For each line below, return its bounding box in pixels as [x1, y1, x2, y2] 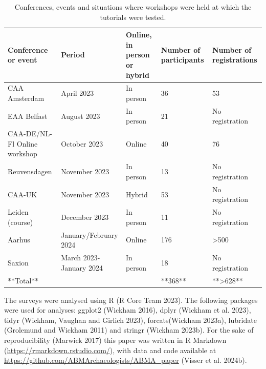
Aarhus [8, 234, 30, 245]
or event [8, 54, 37, 65]
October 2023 [61, 138, 103, 149]
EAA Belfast [8, 110, 48, 121]
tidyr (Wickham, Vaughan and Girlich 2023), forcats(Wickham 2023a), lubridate [4, 314, 257, 325]
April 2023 [61, 88, 94, 98]
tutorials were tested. [100, 11, 166, 22]
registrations [212, 54, 257, 65]
